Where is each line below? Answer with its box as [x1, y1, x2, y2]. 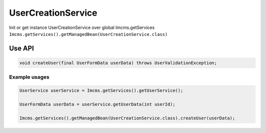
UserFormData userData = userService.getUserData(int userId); [19, 101, 176, 107]
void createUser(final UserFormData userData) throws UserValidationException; [19, 60, 217, 66]
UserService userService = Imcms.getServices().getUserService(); [19, 88, 183, 93]
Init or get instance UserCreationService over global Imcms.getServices [9, 25, 155, 30]
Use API [9, 44, 34, 53]
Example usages [9, 74, 50, 80]
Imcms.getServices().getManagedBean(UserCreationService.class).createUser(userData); [19, 115, 235, 121]
